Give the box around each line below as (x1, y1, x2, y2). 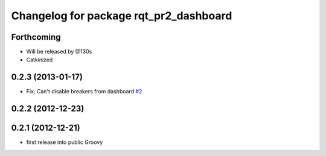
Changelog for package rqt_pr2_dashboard (11, 9, 232, 22)
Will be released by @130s (26, 48, 92, 55)
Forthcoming (11, 32, 61, 42)
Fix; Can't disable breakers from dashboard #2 (26, 88, 142, 95)
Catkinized (26, 56, 53, 63)
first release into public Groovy (26, 139, 103, 146)
